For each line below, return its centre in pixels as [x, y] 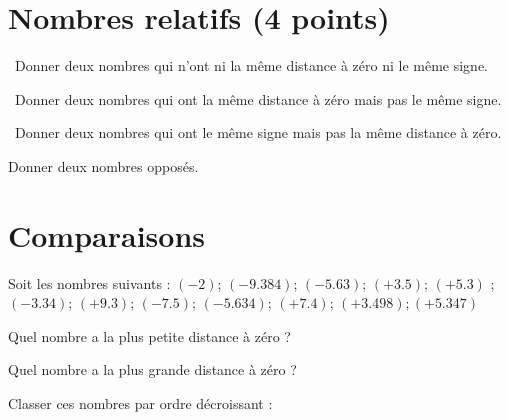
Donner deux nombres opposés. [103, 165]
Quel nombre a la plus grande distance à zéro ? [152, 369]
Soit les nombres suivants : [89, 282]
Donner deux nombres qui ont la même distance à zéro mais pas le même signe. [258, 98]
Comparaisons [107, 234]
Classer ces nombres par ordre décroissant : [140, 403]
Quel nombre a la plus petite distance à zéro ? [149, 335]
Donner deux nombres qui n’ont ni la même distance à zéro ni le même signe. [251, 65]
